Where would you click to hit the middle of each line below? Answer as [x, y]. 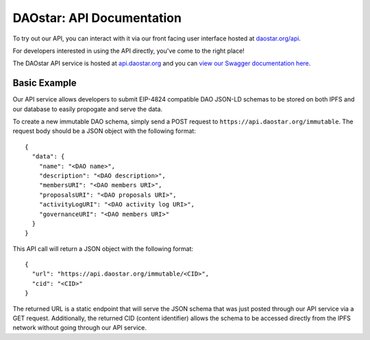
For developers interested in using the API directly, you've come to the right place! [128, 51]
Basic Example [45, 83]
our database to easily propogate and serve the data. [88, 109]
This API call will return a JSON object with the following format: [103, 248]
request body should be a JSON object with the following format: [104, 131]
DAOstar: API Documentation [97, 18]
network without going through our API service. [80, 328]
